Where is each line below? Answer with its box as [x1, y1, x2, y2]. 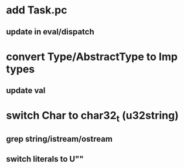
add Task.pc [6, 3, 67, 17]
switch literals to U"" [6, 154, 84, 164]
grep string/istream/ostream [6, 134, 113, 144]
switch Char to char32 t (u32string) [6, 109, 179, 124]
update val [6, 86, 46, 96]
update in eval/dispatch [6, 27, 95, 37]
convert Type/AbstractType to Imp [6, 50, 178, 63]
